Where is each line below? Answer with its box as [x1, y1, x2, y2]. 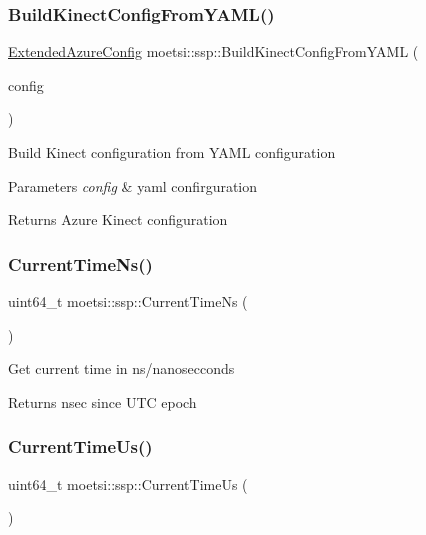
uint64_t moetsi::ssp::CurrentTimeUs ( [8, 473, 248, 494]
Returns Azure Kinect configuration [8, 209, 228, 230]
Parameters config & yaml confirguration [8, 175, 258, 196]
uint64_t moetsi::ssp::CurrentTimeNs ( [8, 291, 248, 311]
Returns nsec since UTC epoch [8, 391, 197, 412]
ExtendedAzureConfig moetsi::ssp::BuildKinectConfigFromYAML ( [8, 41, 419, 62]
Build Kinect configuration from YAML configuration [8, 142, 336, 162]
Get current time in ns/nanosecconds [8, 358, 235, 379]
